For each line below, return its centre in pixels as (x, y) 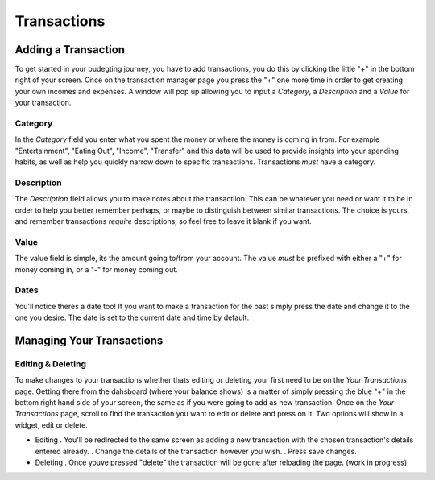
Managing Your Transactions (89, 340)
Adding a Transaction (70, 50)
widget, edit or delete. (51, 425)
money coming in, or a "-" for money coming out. (97, 269)
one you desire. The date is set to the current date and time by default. (132, 317)
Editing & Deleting (51, 364)
